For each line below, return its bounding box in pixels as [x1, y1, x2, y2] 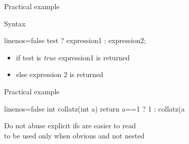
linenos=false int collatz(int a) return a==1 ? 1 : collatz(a [4, 103, 185, 114]
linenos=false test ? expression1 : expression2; [4, 35, 146, 46]
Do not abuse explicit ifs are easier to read [4, 120, 136, 131]
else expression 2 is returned [16, 69, 103, 80]
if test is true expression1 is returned [16, 52, 130, 62]
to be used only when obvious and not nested [4, 130, 145, 140]
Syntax [4, 18, 26, 28]
